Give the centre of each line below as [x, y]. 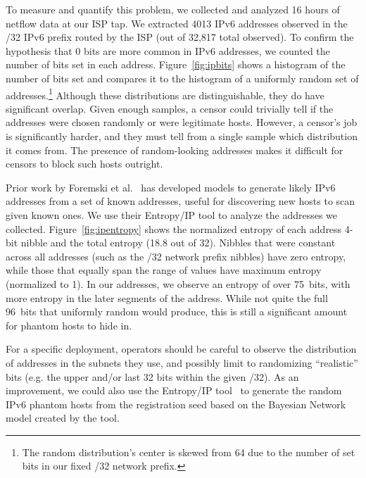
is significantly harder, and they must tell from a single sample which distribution [182, 136]
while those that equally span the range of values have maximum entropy [164, 270]
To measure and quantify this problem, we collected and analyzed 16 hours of [173, 9]
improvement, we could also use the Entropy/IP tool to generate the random [174, 390]
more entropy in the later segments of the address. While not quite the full [167, 297]
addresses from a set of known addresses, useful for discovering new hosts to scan [181, 201]
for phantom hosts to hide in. [69, 325]
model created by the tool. [63, 418]
